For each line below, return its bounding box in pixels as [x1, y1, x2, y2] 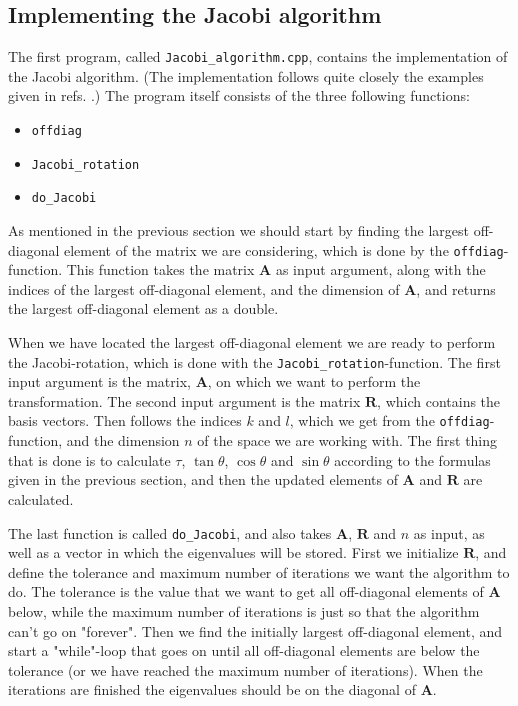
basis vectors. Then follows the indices [8, 410, 242, 431]
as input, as [413, 522, 485, 543]
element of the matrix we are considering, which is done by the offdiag [64, 239, 504, 260]
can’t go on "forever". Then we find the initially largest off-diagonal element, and [8, 620, 503, 641]
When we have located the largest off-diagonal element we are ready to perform [8, 332, 496, 353]
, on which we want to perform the [207, 371, 421, 392]
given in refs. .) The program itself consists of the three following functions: [8, 85, 470, 106]
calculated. [8, 488, 74, 509]
